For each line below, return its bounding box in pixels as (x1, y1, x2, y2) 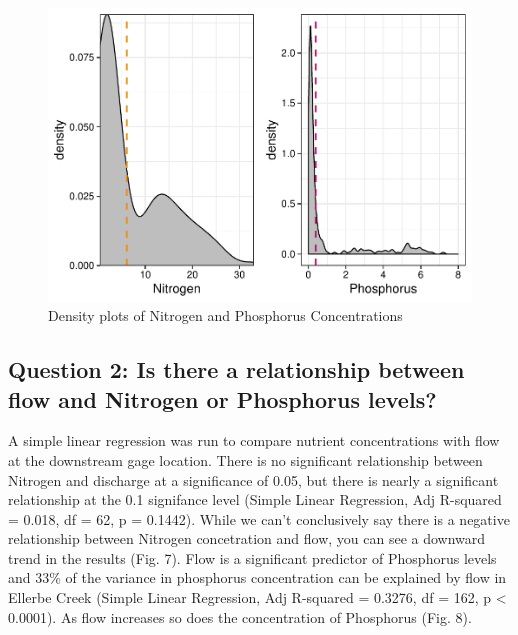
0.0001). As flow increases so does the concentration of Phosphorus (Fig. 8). (8, 606, 472, 627)
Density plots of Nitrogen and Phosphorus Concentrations (48, 305, 403, 326)
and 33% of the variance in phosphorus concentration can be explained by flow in (8, 567, 507, 588)
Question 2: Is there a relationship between (8, 354, 465, 385)
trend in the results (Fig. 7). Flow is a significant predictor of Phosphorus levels (8, 547, 497, 568)
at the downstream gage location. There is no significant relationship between (8, 449, 483, 470)
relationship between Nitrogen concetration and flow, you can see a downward (8, 528, 486, 549)
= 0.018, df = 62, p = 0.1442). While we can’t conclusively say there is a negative (8, 508, 510, 529)
